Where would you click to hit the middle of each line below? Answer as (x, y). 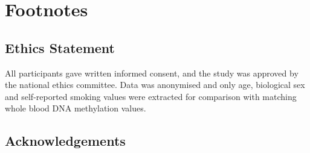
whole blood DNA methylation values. (76, 108)
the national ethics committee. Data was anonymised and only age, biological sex (155, 85)
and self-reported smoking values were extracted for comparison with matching (151, 96)
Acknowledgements (65, 141)
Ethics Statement (60, 47)
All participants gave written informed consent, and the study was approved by (152, 73)
